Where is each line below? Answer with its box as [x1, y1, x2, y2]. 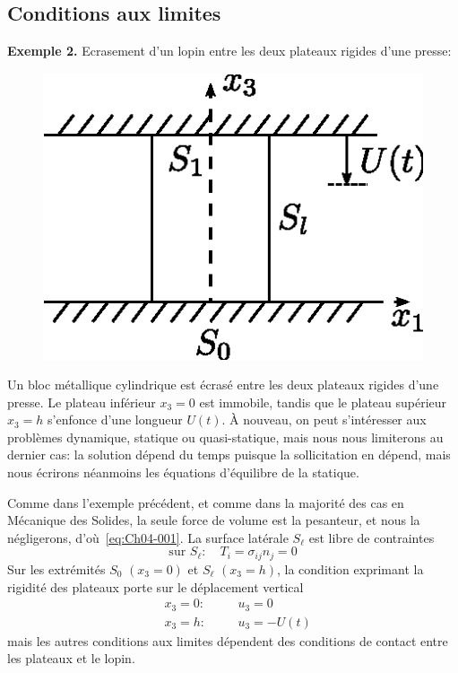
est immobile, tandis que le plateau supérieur [199, 392, 447, 411]
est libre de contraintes [308, 528, 435, 546]
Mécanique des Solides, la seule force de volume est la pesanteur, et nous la [7, 511, 420, 529]
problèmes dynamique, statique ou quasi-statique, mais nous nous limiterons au [7, 427, 444, 446]
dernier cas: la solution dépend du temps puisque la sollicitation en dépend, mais [7, 445, 451, 464]
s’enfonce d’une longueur [48, 410, 183, 429]
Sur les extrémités [7, 559, 106, 578]
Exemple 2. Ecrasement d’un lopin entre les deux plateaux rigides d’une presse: [7, 41, 452, 60]
